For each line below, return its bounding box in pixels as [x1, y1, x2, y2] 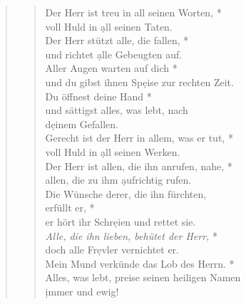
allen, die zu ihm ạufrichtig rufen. [45, 172, 192, 187]
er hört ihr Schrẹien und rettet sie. [45, 214, 196, 229]
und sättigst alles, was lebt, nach [45, 103, 188, 117]
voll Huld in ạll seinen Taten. [45, 19, 173, 33]
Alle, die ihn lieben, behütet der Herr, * [45, 228, 218, 243]
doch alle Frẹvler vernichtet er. [45, 242, 179, 257]
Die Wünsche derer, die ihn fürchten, [45, 186, 207, 201]
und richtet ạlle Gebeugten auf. [45, 46, 183, 61]
